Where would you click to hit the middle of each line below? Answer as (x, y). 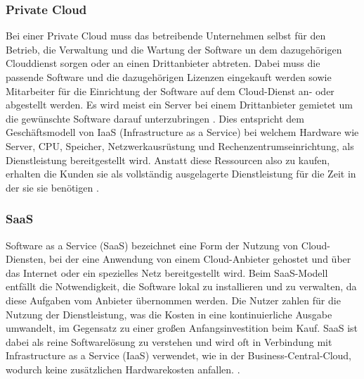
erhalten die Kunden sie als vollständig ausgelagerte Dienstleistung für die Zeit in (181, 174)
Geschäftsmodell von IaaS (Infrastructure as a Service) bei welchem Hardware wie (182, 132)
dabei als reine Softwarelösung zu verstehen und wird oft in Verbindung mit (169, 341)
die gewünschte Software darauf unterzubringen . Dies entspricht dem (155, 118)
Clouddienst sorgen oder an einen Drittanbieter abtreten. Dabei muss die (163, 63)
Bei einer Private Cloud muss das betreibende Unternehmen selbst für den (166, 36)
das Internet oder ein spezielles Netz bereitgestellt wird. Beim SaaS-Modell (167, 272)
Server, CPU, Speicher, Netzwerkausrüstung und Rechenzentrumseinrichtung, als (180, 145)
